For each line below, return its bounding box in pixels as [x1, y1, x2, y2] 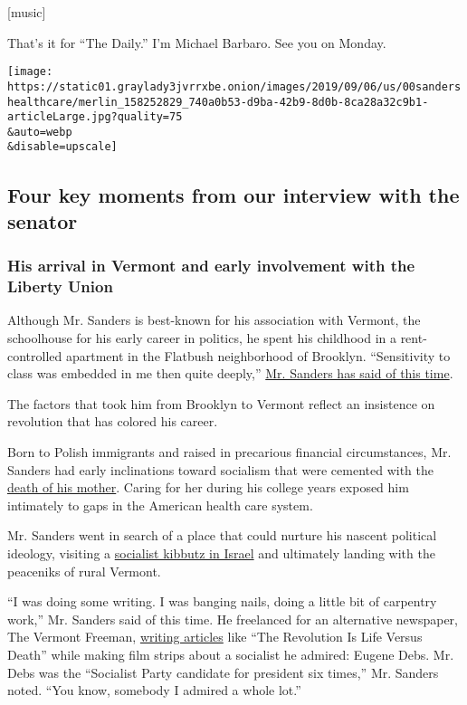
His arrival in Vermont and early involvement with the [7, 254, 415, 277]
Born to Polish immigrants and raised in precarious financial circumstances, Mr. [7, 443, 452, 461]
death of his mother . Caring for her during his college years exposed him [7, 478, 409, 497]
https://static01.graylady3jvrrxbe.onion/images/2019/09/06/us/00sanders [7, 80, 462, 93]
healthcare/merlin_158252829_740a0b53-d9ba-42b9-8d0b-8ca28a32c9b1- [7, 95, 429, 109]
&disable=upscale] [7, 140, 118, 154]
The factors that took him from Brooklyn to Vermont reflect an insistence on [7, 394, 435, 413]
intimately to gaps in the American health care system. [7, 495, 313, 514]
